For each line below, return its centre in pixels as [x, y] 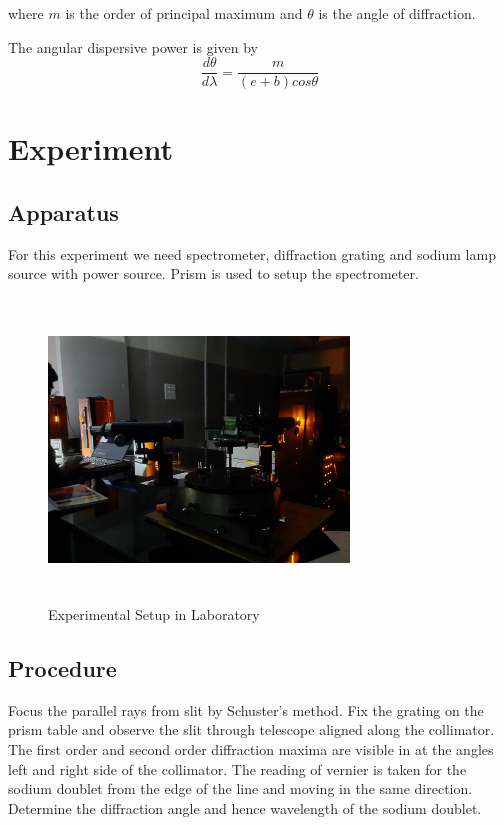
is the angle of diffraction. [397, 13]
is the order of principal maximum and [184, 13]
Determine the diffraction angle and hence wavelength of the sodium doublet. [245, 807]
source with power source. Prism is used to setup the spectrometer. [213, 273]
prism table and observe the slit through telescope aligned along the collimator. [251, 729]
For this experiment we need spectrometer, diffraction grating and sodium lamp [252, 253]
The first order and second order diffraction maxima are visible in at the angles [251, 748]
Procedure [62, 667]
